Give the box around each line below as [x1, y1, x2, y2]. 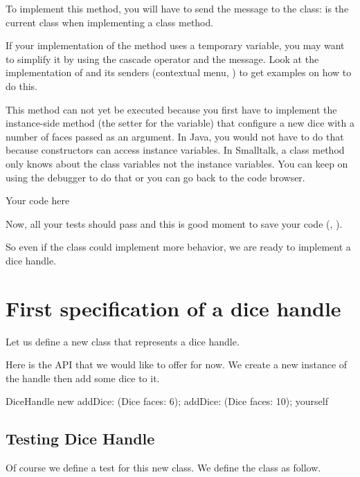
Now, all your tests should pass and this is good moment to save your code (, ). [6, 216, 343, 231]
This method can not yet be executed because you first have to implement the [6, 102, 337, 116]
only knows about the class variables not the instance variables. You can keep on [6, 156, 348, 170]
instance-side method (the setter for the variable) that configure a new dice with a [6, 116, 354, 130]
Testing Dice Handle [6, 428, 155, 449]
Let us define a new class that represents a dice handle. [6, 334, 240, 348]
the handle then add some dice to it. [6, 370, 160, 385]
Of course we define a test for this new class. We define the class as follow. [6, 460, 321, 475]
